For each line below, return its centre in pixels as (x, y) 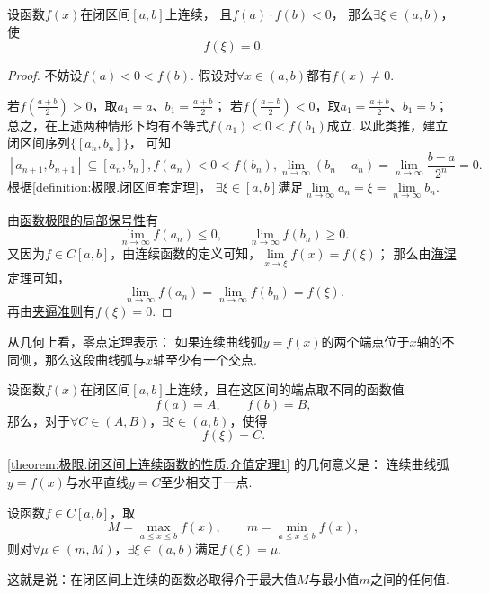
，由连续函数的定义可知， (186, 253)
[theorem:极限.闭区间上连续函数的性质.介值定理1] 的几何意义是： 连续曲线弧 (228, 464)
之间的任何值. (409, 579)
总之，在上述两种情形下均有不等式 (108, 125)
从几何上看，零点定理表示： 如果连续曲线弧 (135, 342)
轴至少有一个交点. (205, 359)
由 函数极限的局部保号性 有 (83, 219)
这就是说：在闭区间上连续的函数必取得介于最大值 (152, 579)
